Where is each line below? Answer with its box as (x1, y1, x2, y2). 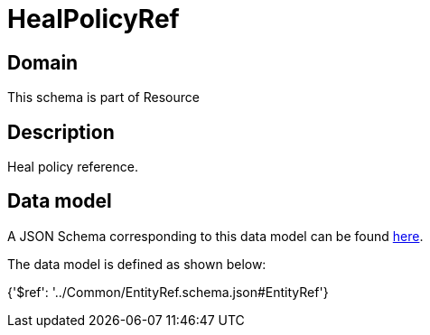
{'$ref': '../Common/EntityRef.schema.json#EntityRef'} (7, 284, 329, 300)
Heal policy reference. (7, 159, 138, 175)
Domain (7, 51, 79, 74)
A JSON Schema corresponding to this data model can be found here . (7, 228, 424, 244)
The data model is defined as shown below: (7, 256, 266, 272)
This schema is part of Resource (7, 89, 200, 106)
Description (7, 120, 115, 144)
